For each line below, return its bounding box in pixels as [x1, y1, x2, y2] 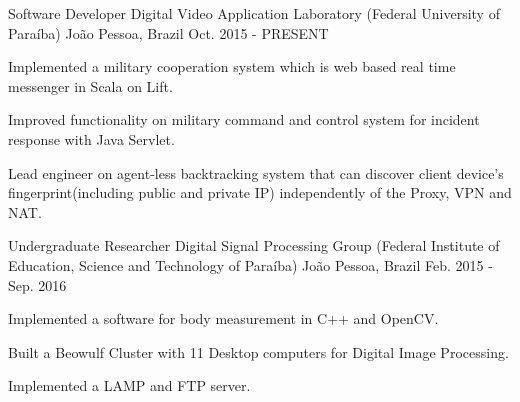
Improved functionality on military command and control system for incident [8, 109, 480, 130]
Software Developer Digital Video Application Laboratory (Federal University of [8, 3, 500, 23]
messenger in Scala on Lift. [8, 75, 173, 96]
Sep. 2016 [8, 274, 67, 295]
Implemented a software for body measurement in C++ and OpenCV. [8, 308, 439, 329]
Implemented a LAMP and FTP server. [8, 375, 251, 396]
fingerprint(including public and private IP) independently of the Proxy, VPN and [8, 182, 512, 203]
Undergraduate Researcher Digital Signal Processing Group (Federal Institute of [8, 235, 500, 256]
